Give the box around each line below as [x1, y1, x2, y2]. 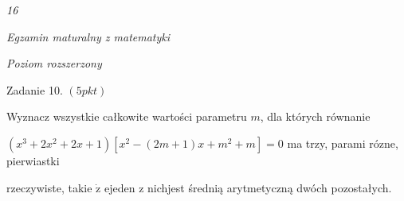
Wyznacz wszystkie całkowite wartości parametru [6, 108, 247, 125]
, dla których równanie [260, 108, 371, 125]
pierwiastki [6, 152, 60, 168]
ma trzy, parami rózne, [287, 134, 398, 151]
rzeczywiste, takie [6, 179, 92, 195]
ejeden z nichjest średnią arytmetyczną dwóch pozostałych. [104, 179, 392, 195]
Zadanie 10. [6, 81, 63, 98]
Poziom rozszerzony [6, 55, 102, 72]
